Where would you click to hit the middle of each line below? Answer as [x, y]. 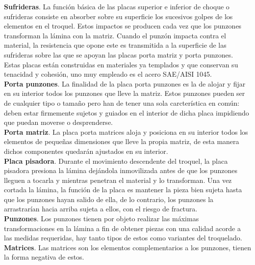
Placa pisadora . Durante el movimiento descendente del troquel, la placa [116, 161]
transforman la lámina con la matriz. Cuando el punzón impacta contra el [115, 35]
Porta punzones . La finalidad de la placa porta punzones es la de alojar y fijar [125, 83]
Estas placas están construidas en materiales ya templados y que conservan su [121, 64]
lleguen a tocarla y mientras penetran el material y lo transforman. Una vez [118, 180]
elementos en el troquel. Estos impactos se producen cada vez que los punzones [123, 26]
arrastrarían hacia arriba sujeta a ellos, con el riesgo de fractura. [101, 209]
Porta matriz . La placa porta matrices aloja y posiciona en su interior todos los [126, 132]
